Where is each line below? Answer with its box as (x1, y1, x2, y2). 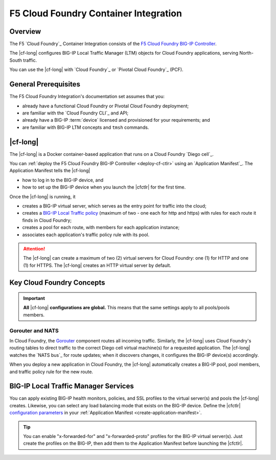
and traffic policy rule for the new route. (9, 369, 94, 375)
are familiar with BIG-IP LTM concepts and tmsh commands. (22, 124, 149, 130)
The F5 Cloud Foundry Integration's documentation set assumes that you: (9, 94, 165, 100)
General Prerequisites (9, 80, 80, 89)
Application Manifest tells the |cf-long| (9, 168, 90, 174)
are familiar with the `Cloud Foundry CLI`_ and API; (22, 110, 129, 116)
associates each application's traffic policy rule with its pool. (22, 232, 150, 238)
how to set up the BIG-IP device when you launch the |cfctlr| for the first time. (22, 184, 186, 190)
